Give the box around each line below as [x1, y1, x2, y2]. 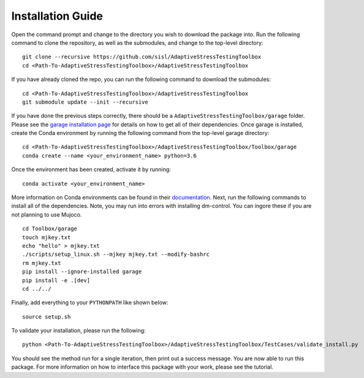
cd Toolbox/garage [22, 225, 78, 233]
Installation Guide [11, 9, 104, 23]
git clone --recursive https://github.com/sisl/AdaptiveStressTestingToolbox [22, 53, 262, 61]
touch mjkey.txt [22, 234, 71, 241]
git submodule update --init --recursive [22, 98, 148, 106]
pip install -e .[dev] [22, 277, 91, 283]
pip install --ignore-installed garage [22, 268, 142, 276]
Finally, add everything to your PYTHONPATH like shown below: [11, 299, 169, 306]
